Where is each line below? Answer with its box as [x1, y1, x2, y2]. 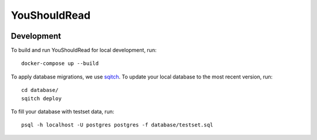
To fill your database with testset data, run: [11, 108, 114, 115]
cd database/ [21, 87, 59, 94]
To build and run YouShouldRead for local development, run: [11, 47, 157, 54]
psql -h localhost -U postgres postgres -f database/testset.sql [21, 122, 214, 128]
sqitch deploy [21, 95, 62, 102]
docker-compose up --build [21, 60, 99, 67]
